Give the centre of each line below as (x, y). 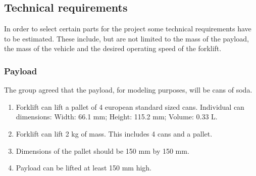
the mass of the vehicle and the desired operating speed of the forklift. (113, 48)
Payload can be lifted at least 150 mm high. (84, 168)
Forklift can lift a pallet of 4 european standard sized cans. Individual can (130, 106)
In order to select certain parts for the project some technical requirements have (128, 29)
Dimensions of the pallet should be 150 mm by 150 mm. (103, 150)
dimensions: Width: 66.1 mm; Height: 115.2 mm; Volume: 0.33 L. (117, 117)
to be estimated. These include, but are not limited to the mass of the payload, (126, 38)
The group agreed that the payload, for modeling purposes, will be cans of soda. (128, 90)
